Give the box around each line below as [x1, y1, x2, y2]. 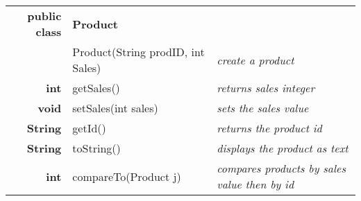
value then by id [217, 176, 294, 192]
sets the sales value [217, 100, 309, 116]
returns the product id [217, 120, 322, 136]
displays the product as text [217, 140, 349, 156]
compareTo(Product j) [72, 168, 181, 184]
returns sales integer [217, 80, 315, 96]
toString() [72, 140, 121, 156]
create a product [217, 51, 294, 68]
